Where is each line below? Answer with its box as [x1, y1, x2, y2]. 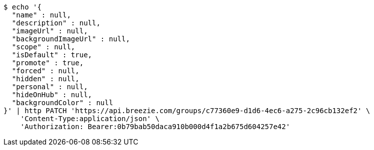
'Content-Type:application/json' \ [20, 115, 159, 123]
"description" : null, [11, 19, 100, 27]
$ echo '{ [3, 3, 41, 11]
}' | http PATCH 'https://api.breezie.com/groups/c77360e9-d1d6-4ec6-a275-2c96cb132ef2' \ [3, 107, 370, 115]
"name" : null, [11, 11, 71, 19]
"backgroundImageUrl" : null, [11, 35, 130, 43]
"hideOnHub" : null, [11, 91, 92, 99]
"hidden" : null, [11, 75, 79, 83]
